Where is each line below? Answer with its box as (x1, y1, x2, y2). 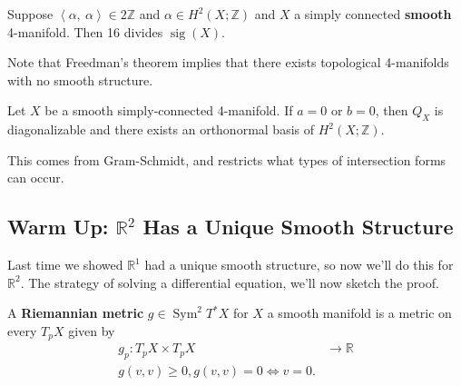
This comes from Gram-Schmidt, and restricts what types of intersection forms (7, 150, 446, 169)
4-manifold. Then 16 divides (7, 22, 163, 41)
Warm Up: (7, 213, 109, 241)
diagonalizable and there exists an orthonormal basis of (7, 120, 315, 139)
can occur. (7, 168, 64, 187)
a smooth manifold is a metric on (267, 303, 452, 322)
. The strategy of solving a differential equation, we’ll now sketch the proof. (20, 272, 439, 292)
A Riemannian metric (7, 303, 144, 322)
